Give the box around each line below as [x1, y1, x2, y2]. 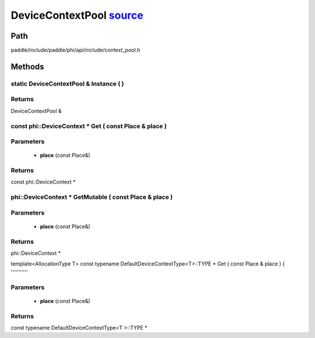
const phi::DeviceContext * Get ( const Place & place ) [10, 122, 167, 130]
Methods [10, 61, 44, 71]
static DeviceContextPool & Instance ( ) [10, 80, 124, 88]
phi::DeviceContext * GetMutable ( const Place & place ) [10, 193, 173, 201]
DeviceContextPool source [10, 9, 143, 22]
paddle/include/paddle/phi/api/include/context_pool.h [10, 47, 141, 54]
